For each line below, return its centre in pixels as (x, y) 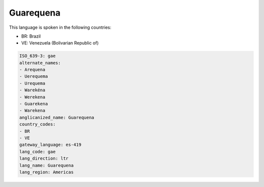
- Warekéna (32, 90)
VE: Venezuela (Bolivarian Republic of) (60, 43)
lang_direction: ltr (44, 158)
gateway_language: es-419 (50, 145)
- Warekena (32, 111)
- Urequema (32, 83)
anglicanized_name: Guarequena (57, 117)
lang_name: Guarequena (46, 165)
